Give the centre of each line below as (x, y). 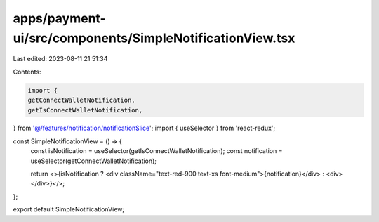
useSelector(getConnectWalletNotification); (94, 161)
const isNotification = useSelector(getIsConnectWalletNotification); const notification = (157, 151)
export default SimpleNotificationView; (69, 209)
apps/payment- (60, 18)
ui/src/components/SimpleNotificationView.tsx (154, 38)
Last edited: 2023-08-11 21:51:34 (60, 59)
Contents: (27, 72)
